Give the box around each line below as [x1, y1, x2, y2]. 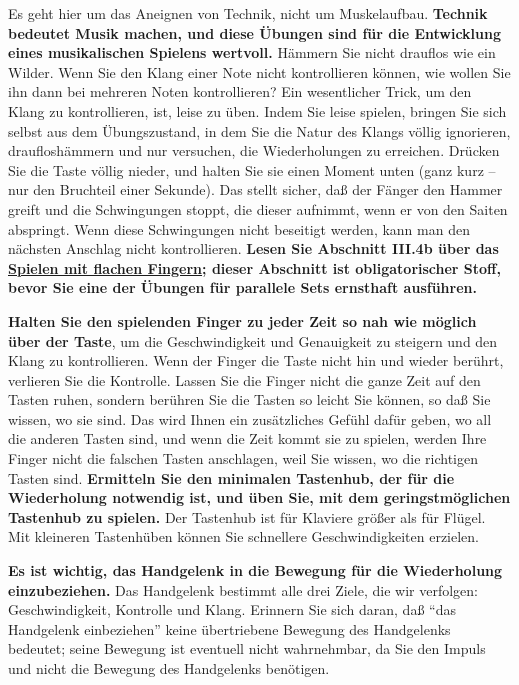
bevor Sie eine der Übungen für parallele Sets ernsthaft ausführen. [8, 277, 477, 298]
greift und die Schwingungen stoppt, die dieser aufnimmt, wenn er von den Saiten [8, 198, 508, 219]
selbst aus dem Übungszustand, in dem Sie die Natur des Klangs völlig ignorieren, [8, 120, 511, 141]
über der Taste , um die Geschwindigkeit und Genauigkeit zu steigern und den [8, 330, 498, 351]
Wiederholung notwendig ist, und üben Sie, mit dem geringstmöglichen [8, 487, 511, 508]
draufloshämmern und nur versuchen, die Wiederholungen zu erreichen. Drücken [8, 140, 500, 161]
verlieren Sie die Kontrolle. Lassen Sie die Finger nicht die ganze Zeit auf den [8, 369, 481, 390]
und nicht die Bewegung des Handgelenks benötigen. [8, 658, 330, 678]
